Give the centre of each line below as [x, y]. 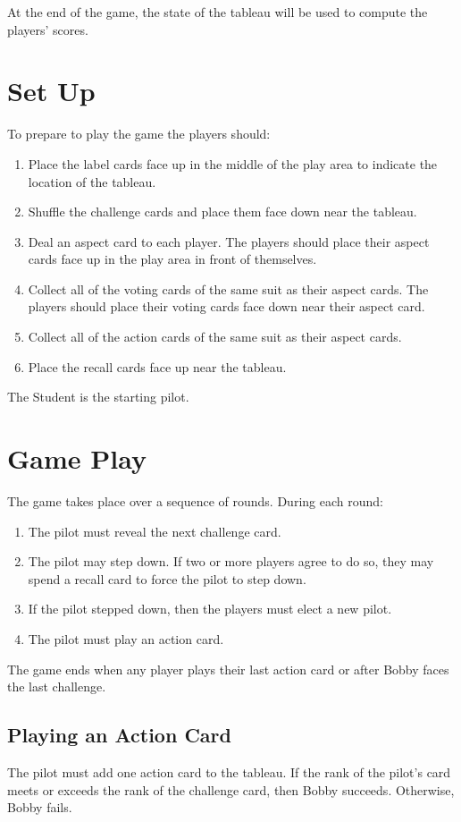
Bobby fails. [40, 807]
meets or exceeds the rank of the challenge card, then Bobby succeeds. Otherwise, [231, 789]
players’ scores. [48, 29]
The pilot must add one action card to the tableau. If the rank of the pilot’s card [229, 771]
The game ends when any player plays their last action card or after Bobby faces [228, 669]
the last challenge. [57, 686]
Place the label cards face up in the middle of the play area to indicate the [233, 163]
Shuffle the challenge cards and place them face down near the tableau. [222, 212]
